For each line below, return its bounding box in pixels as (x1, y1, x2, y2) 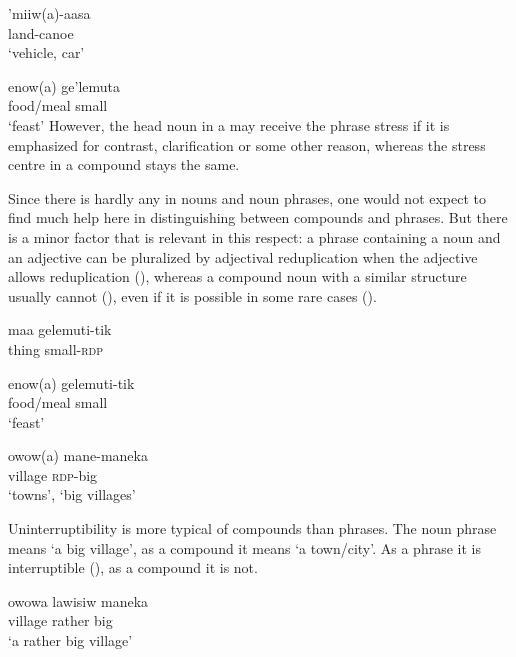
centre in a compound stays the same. (8, 154, 240, 175)
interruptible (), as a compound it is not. (8, 557, 258, 578)
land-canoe (8, 22, 74, 43)
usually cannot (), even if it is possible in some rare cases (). (8, 285, 377, 306)
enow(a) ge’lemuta (8, 75, 120, 96)
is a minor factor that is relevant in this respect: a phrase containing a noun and (8, 226, 501, 247)
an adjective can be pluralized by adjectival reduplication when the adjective (8, 246, 478, 267)
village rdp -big (8, 464, 98, 485)
